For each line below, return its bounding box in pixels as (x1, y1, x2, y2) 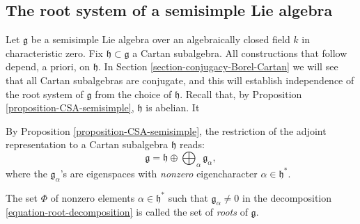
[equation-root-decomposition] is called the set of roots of (6, 205, 248, 219)
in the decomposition (242, 190, 332, 205)
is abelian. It (146, 100, 200, 115)
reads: (179, 137, 205, 152)
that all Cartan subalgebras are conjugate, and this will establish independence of (6, 72, 354, 87)
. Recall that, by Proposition (180, 86, 302, 101)
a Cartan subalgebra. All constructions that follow (132, 45, 347, 60)
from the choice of (95, 86, 172, 101)
